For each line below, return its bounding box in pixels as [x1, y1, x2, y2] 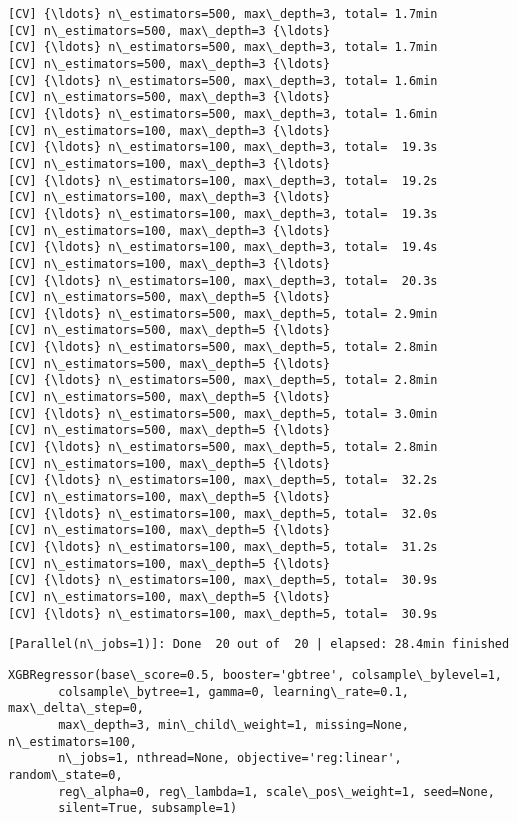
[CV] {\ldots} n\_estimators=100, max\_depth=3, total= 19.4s [8, 240, 438, 255]
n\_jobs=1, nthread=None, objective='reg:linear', [58, 751, 402, 766]
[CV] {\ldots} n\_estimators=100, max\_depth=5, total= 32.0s [8, 506, 438, 521]
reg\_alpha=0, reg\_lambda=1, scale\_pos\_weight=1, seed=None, [58, 784, 495, 799]
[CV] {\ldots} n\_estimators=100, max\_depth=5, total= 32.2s [8, 473, 438, 488]
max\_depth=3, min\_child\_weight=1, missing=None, [58, 717, 409, 732]
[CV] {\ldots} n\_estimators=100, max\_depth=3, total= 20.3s [8, 273, 438, 288]
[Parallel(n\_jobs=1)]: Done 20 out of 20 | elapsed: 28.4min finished [8, 637, 510, 652]
